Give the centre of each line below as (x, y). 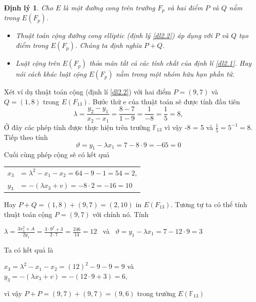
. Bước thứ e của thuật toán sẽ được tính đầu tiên (164, 101)
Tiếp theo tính (26, 137)
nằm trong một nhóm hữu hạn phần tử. (175, 74)
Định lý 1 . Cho (29, 7)
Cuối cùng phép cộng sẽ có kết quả (57, 154)
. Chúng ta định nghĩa (108, 45)
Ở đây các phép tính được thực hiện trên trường (77, 127)
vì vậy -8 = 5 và (189, 127)
